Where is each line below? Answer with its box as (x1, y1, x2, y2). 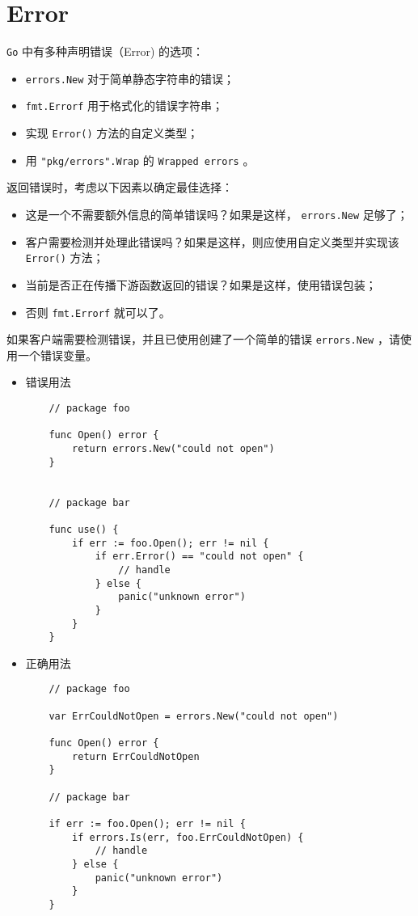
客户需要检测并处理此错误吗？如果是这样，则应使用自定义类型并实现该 (25, 233, 399, 250)
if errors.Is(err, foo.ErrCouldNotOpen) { (72, 831, 304, 843)
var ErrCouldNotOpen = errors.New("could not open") (49, 710, 339, 722)
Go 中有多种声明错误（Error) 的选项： (6, 43, 205, 60)
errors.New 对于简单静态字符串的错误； (25, 70, 235, 87)
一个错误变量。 (17, 346, 97, 363)
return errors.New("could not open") (72, 442, 275, 454)
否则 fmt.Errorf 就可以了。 (25, 303, 171, 320)
